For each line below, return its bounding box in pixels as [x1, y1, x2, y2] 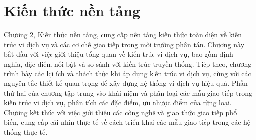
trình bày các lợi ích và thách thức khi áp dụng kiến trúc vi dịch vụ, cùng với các [4, 68, 251, 78]
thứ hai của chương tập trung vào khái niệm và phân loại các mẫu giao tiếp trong [4, 87, 252, 98]
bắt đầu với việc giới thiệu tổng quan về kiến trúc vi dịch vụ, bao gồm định [4, 49, 233, 59]
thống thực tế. [4, 127, 48, 137]
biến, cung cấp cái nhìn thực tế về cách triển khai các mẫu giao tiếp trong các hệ [4, 117, 251, 127]
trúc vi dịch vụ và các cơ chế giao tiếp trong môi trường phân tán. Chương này [4, 39, 245, 49]
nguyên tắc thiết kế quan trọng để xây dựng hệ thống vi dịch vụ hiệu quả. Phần [4, 78, 248, 88]
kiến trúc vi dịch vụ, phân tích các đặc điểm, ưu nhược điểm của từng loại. [4, 97, 232, 108]
